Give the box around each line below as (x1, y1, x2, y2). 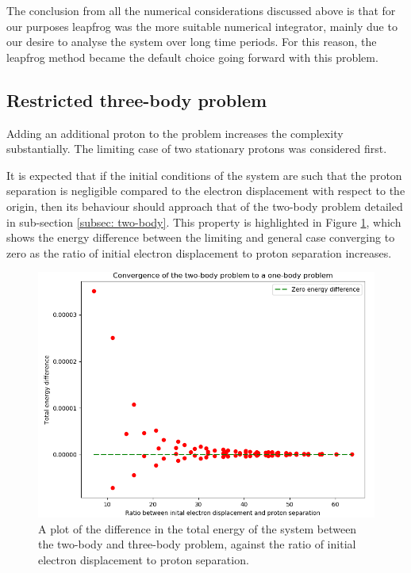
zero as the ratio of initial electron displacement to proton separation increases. (6, 244, 392, 261)
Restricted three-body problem (6, 87, 267, 112)
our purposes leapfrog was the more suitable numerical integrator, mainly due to (6, 17, 398, 34)
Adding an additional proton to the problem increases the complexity (6, 124, 344, 141)
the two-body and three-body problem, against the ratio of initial (38, 536, 356, 552)
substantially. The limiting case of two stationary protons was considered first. (6, 140, 387, 157)
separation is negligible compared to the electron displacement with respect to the (6, 182, 405, 199)
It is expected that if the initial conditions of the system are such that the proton (6, 166, 402, 183)
